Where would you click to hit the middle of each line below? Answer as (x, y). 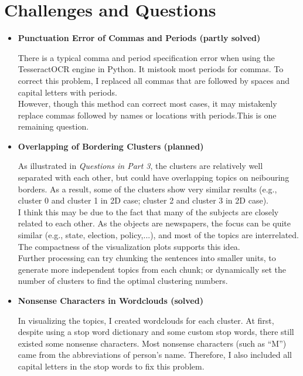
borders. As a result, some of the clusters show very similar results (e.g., (147, 189)
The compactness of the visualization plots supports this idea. (129, 246)
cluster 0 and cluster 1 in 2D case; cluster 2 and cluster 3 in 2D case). (143, 200)
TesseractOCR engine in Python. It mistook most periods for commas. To (151, 69)
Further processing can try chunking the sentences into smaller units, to (147, 258)
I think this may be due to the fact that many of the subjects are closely (148, 211)
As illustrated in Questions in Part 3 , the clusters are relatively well (140, 166)
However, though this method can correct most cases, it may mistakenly (147, 104)
